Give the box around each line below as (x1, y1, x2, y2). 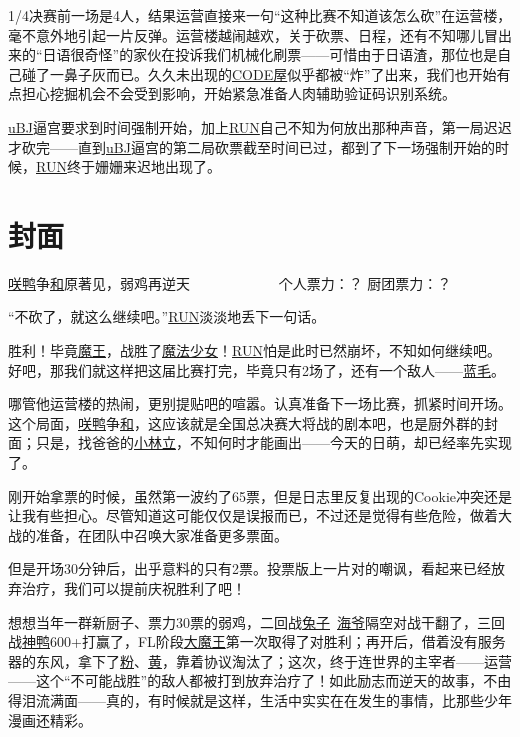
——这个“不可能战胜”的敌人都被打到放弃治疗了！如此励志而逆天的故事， (8, 670, 484, 691)
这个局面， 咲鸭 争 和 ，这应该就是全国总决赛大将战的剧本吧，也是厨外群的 (8, 412, 484, 433)
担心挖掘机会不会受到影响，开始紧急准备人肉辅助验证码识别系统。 (21, 83, 456, 104)
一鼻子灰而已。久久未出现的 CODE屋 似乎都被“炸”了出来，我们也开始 (49, 63, 497, 84)
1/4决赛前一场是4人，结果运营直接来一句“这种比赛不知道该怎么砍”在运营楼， (8, 5, 512, 25)
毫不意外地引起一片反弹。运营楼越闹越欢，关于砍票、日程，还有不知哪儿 (8, 24, 484, 45)
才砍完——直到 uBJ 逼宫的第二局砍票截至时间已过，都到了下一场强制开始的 (8, 136, 495, 157)
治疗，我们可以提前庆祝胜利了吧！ (21, 578, 246, 598)
